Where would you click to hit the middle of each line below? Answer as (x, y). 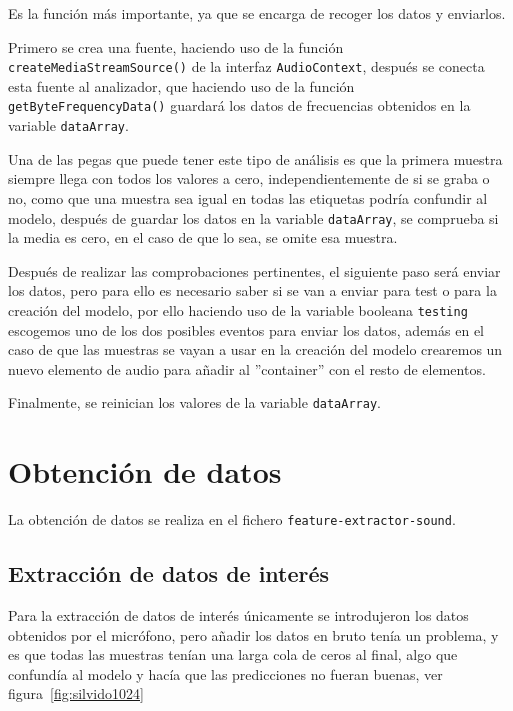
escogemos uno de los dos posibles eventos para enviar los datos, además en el (246, 329)
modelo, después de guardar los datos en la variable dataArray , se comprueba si (253, 217)
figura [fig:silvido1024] (76, 693)
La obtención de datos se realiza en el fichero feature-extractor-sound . (232, 519)
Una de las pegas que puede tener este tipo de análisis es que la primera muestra (255, 158)
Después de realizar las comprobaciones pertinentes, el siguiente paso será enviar (254, 270)
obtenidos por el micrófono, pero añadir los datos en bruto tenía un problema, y (253, 634)
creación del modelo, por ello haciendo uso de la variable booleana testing (238, 309)
